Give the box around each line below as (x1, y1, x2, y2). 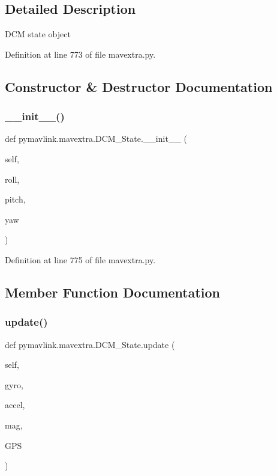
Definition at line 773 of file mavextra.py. (5, 47, 156, 60)
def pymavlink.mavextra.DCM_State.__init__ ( (5, 132, 187, 145)
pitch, (5, 193, 26, 206)
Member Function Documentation (5, 282, 221, 301)
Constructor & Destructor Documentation (5, 77, 273, 96)
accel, (5, 398, 25, 411)
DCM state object (5, 28, 71, 40)
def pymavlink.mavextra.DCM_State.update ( (5, 338, 175, 350)
